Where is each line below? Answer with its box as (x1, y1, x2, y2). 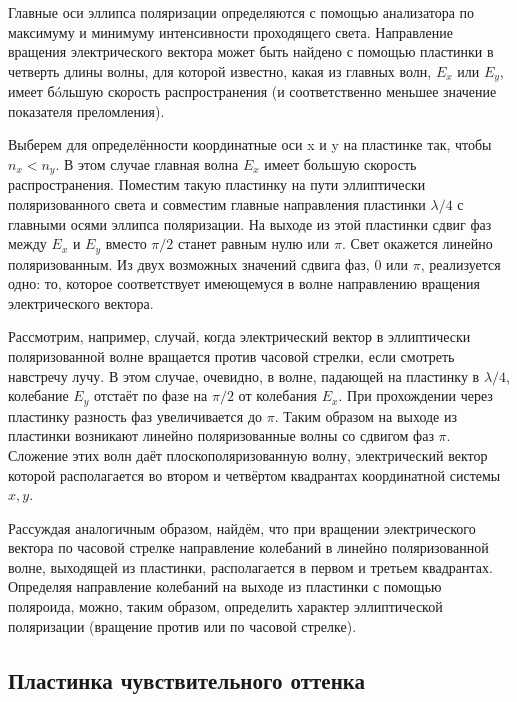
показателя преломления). (8, 100, 165, 121)
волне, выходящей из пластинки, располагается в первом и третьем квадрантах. (8, 556, 493, 577)
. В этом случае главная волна (55, 154, 239, 175)
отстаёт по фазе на (93, 385, 208, 406)
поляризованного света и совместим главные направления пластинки (8, 194, 426, 215)
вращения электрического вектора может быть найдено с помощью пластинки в (8, 41, 494, 62)
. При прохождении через (338, 385, 493, 406)
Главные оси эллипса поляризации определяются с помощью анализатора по (8, 2, 475, 22)
